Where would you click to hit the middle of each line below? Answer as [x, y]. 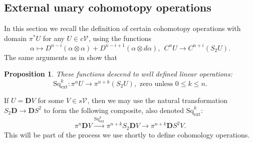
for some [51, 100]
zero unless [156, 84]
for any [54, 38]
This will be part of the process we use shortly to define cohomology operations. [127, 134]
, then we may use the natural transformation [157, 100]
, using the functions [120, 38]
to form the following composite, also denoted [114, 110]
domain [16, 38]
